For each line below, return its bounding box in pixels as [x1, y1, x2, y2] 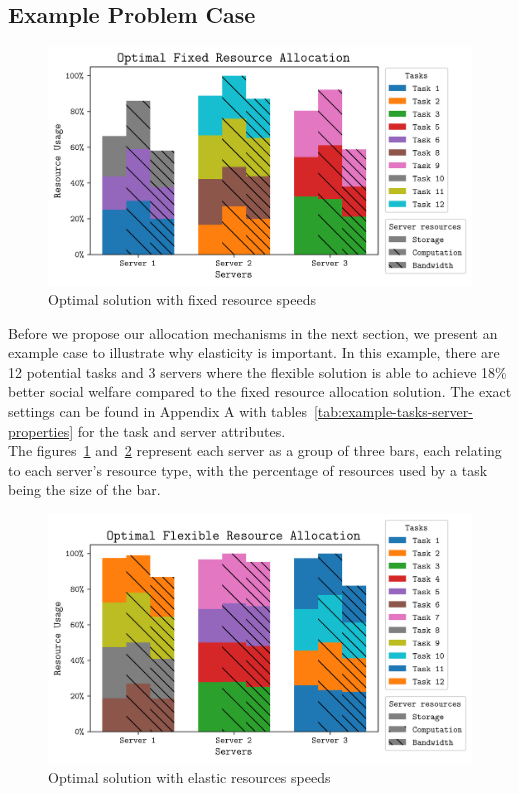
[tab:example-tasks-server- [313, 401, 473, 422]
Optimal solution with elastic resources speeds [48, 766, 331, 787]
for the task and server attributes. [77, 420, 286, 441]
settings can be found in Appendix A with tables [8, 401, 307, 422]
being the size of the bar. [8, 479, 161, 500]
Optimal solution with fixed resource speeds [48, 289, 316, 310]
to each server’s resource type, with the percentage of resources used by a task [8, 459, 488, 480]
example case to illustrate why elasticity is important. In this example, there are [8, 342, 500, 363]
